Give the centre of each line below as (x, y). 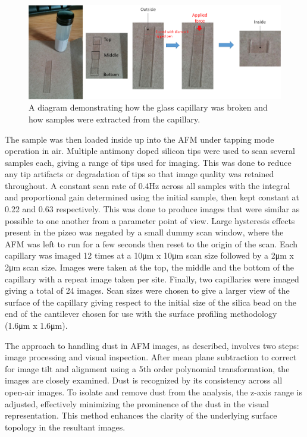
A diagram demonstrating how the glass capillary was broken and (148, 107)
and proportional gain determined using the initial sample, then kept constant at (152, 197)
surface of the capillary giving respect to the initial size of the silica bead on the (151, 302)
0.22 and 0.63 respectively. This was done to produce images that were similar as (152, 209)
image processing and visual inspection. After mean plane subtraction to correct (151, 357)
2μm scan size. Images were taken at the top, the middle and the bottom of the (150, 267)
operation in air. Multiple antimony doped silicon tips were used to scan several (150, 151)
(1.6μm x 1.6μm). (36, 326)
